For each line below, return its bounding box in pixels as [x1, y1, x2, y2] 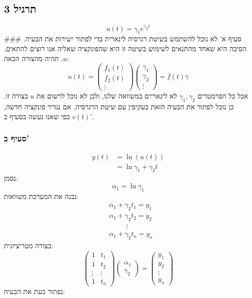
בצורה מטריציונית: [4, 240, 53, 250]
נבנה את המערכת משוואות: [4, 191, 79, 201]
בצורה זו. [4, 91, 28, 101]
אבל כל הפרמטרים [197, 91, 249, 101]
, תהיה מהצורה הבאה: [4, 53, 69, 63]
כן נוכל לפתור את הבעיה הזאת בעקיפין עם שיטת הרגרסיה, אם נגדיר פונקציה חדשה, [4, 101, 234, 112]
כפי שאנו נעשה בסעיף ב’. [4, 111, 94, 121]
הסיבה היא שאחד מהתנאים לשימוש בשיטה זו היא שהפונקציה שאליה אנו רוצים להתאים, [4, 43, 247, 54]
